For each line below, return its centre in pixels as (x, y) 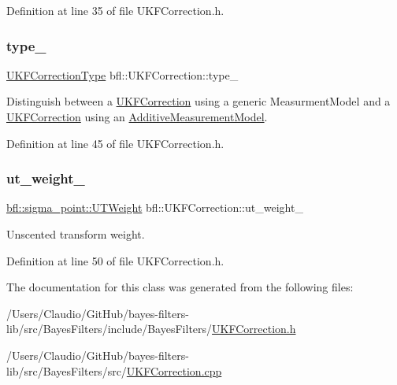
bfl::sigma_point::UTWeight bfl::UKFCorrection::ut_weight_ (155, 207)
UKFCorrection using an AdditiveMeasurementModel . (137, 117)
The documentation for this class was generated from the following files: (180, 287)
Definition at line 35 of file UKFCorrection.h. (115, 10)
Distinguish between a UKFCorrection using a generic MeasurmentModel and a (198, 101)
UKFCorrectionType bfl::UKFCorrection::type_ (122, 74)
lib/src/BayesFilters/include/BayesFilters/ (109, 329)
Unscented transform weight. (76, 234)
